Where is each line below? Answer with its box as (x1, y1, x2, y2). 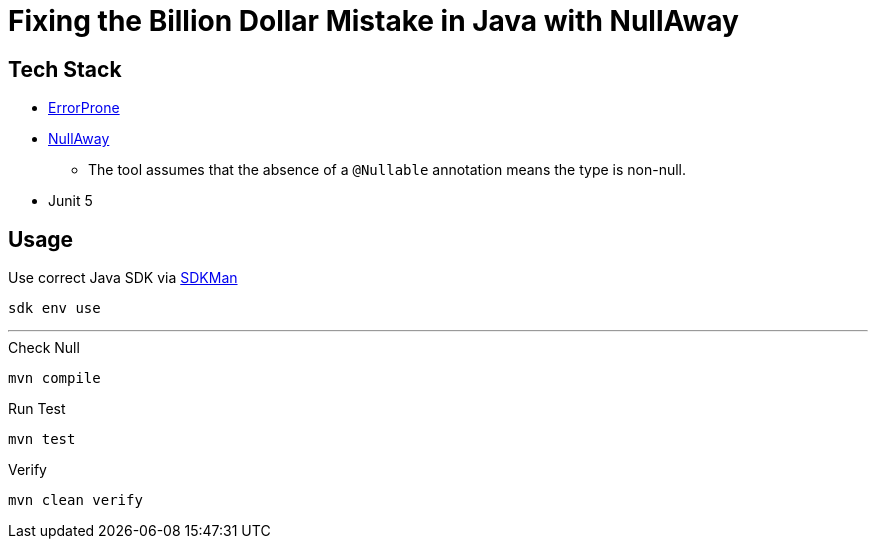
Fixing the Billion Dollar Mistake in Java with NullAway (8, 4, 739, 38)
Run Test (8, 400, 66, 418)
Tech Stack (8, 56, 122, 82)
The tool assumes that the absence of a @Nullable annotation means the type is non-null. (88, 161, 687, 179)
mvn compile (8, 370, 101, 387)
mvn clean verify (8, 492, 143, 509)
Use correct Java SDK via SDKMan (8, 269, 238, 287)
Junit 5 (48, 192, 93, 210)
